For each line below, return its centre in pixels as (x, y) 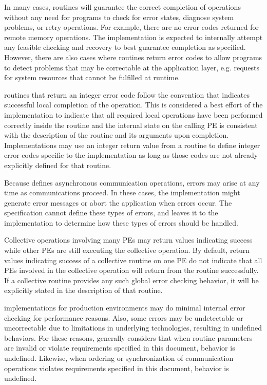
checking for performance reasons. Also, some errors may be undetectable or (124, 317)
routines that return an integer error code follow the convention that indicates (127, 94)
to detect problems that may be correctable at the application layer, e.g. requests (132, 67)
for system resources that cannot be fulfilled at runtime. (92, 77)
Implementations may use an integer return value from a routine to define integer (132, 145)
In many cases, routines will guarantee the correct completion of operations (122, 7)
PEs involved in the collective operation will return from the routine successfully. (131, 270)
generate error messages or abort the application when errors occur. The (118, 202)
